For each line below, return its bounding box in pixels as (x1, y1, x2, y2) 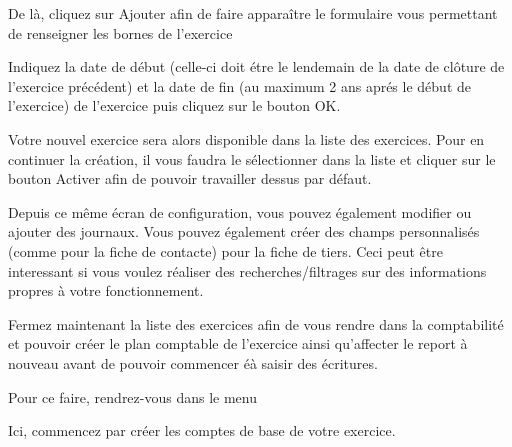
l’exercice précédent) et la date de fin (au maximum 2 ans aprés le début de (8, 75, 471, 96)
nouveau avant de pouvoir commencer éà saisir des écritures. (8, 352, 378, 373)
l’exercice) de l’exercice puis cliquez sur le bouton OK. (8, 95, 341, 116)
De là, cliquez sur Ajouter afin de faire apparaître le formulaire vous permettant (8, 3, 498, 23)
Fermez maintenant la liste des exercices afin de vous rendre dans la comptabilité (8, 313, 504, 334)
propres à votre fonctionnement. (8, 280, 204, 301)
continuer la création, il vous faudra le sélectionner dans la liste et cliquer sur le (8, 148, 496, 169)
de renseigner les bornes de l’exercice (8, 22, 233, 43)
